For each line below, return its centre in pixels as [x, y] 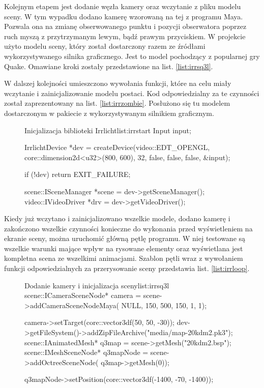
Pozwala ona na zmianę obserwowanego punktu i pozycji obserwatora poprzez [125, 26]
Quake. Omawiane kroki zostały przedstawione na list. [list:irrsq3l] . [109, 66]
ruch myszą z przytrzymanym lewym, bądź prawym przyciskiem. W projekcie [125, 36]
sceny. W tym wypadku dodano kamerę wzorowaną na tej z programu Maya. [124, 16]
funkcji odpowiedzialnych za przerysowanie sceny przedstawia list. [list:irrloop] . [127, 268]
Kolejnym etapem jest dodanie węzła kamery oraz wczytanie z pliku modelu [123, 6]
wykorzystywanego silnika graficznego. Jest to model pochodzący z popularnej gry [132, 56]
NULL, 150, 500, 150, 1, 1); [164, 305]
